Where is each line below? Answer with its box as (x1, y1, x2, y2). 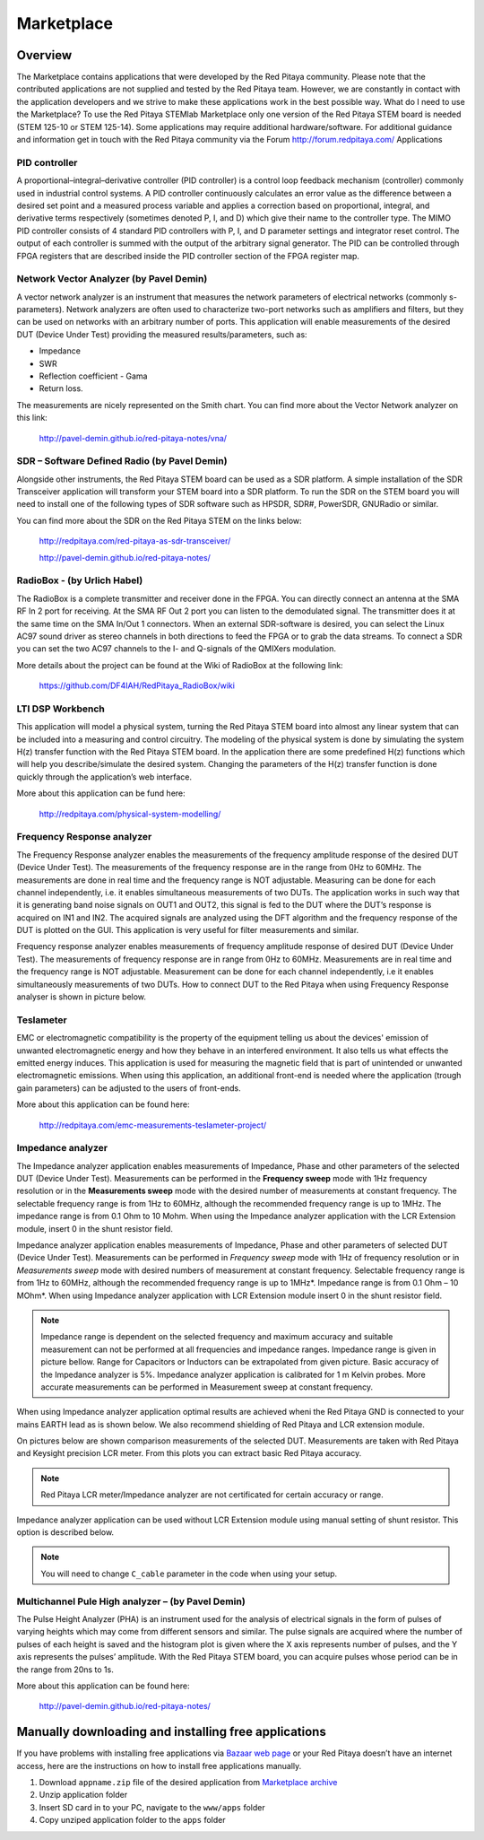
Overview (16, 48, 73, 63)
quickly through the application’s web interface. (16, 772, 193, 782)
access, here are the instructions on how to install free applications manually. (16, 1760, 302, 1771)
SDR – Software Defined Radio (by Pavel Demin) (16, 455, 228, 467)
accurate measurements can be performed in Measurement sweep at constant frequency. (40, 1382, 374, 1392)
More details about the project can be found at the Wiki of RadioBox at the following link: (16, 659, 344, 670)
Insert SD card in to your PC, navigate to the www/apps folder (39, 1801, 265, 1812)
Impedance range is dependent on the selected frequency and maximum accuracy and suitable (40, 1331, 393, 1342)
